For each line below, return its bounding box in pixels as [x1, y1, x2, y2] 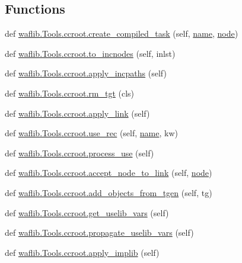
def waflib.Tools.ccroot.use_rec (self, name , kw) [5, 127, 178, 139]
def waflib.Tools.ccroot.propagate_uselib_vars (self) [5, 226, 194, 239]
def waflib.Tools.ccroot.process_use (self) [5, 146, 154, 159]
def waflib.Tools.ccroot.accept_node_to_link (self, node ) [5, 166, 212, 179]
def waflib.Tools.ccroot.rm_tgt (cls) [5, 86, 135, 99]
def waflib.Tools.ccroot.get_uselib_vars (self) [5, 206, 169, 219]
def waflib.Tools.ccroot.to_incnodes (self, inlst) [5, 47, 176, 59]
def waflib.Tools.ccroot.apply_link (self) [5, 107, 150, 119]
